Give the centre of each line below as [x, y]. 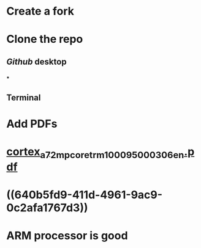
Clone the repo [45, 39]
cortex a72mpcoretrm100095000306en [95, 153]
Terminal [24, 98]
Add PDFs [32, 124]
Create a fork [40, 11]
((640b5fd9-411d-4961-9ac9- [85, 195]
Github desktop [36, 61]
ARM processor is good [67, 236]
